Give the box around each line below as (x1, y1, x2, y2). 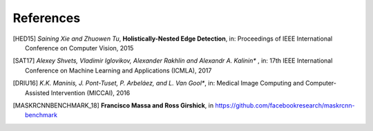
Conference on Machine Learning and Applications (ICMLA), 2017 (25, 66, 212, 74)
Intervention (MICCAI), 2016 (50, 88, 131, 97)
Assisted (25, 88, 50, 97)
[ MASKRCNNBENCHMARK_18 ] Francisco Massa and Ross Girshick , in (12, 101, 214, 110)
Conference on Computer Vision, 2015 (25, 43, 134, 52)
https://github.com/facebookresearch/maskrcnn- (215, 101, 355, 110)
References (12, 10, 81, 26)
